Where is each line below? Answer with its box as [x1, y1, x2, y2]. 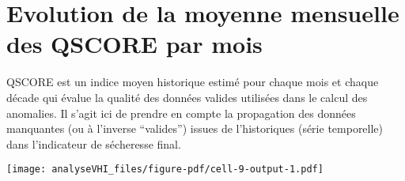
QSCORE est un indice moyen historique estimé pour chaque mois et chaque [6, 74, 379, 90]
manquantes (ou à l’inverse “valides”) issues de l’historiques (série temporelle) [6, 120, 384, 137]
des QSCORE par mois [6, 28, 263, 60]
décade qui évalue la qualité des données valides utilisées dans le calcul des [6, 89, 368, 105]
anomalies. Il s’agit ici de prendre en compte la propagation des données [6, 104, 356, 121]
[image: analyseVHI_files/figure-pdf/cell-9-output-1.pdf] [6, 164, 324, 175]
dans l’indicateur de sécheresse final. [6, 135, 181, 152]
